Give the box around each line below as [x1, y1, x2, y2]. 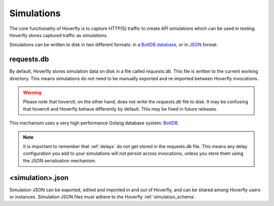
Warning [23, 89, 42, 96]
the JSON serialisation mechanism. [23, 157, 96, 163]
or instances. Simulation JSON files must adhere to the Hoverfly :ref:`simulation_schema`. [9, 194, 196, 200]
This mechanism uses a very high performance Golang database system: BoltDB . [9, 120, 180, 126]
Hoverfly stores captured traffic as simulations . [9, 32, 108, 38]
